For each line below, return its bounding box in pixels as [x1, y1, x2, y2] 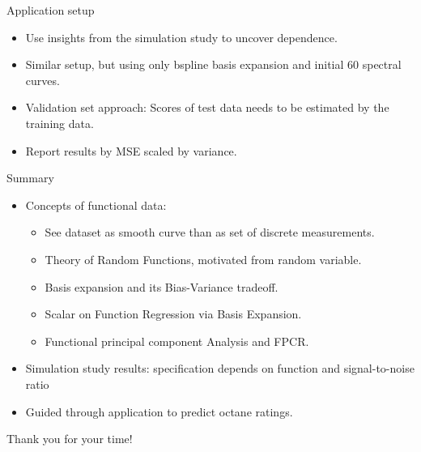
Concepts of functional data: [25, 196, 167, 213]
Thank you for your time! [6, 430, 133, 447]
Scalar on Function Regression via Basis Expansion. [45, 305, 302, 322]
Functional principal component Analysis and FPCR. [45, 332, 309, 349]
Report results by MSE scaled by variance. [25, 142, 237, 159]
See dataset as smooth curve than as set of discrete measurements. [45, 224, 375, 241]
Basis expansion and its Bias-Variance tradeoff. [45, 278, 279, 295]
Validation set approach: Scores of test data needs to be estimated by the [25, 99, 389, 116]
